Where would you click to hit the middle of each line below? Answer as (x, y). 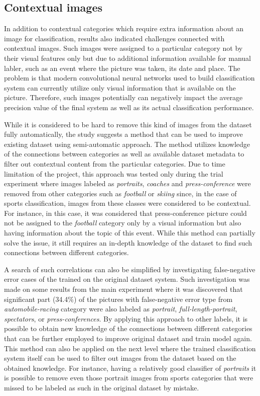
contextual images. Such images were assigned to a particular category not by (123, 48)
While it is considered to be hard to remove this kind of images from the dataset (128, 124)
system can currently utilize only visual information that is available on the (120, 87)
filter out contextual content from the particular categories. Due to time (115, 163)
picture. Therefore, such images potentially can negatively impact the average (123, 97)
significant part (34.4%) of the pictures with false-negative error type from (118, 299)
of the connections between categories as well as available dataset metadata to (124, 154)
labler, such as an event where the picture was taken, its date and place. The (122, 68)
